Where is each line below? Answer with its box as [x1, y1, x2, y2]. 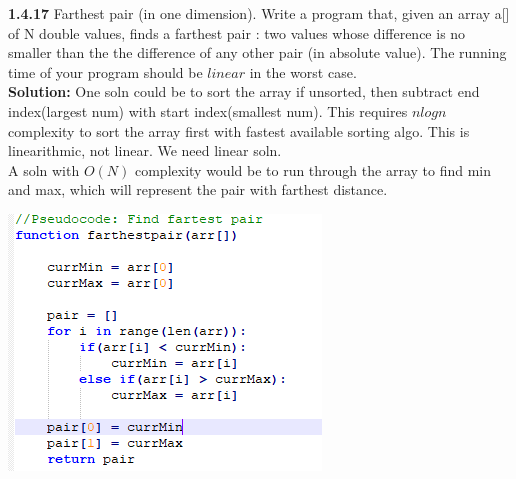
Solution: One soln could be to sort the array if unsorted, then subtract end [8, 81, 480, 102]
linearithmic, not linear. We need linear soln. [8, 140, 282, 161]
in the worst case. [249, 61, 357, 82]
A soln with [8, 159, 80, 180]
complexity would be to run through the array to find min [134, 159, 492, 180]
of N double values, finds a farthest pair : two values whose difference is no [8, 22, 466, 43]
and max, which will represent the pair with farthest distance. [8, 179, 388, 200]
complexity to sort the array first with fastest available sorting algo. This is [8, 120, 470, 141]
